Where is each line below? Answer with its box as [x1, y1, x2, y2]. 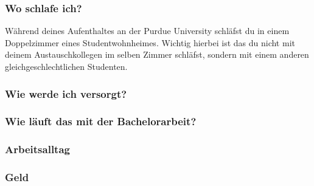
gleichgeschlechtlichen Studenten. [5, 60, 128, 72]
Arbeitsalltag [5, 142, 70, 157]
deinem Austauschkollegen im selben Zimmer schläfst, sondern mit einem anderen [5, 48, 309, 61]
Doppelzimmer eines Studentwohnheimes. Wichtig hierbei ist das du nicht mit [5, 36, 295, 49]
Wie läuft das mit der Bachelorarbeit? [5, 114, 197, 129]
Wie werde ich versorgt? [5, 86, 127, 101]
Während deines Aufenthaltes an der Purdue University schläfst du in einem [5, 24, 290, 37]
